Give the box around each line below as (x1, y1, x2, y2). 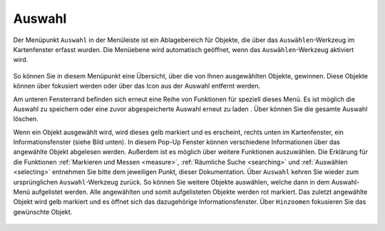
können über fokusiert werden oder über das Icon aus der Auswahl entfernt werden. (13, 82, 261, 91)
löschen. (13, 115, 38, 123)
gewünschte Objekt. (13, 207, 73, 216)
